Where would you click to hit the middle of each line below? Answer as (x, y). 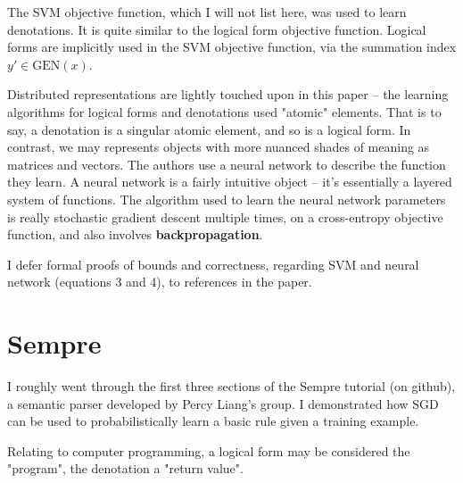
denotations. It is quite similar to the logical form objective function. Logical (217, 29)
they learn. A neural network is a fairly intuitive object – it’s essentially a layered (230, 182)
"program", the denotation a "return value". (125, 468)
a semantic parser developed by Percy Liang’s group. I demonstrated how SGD (223, 403)
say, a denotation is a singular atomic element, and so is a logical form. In (209, 129)
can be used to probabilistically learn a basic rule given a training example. (213, 421)
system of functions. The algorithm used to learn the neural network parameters (227, 199)
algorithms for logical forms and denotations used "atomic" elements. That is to (224, 111)
